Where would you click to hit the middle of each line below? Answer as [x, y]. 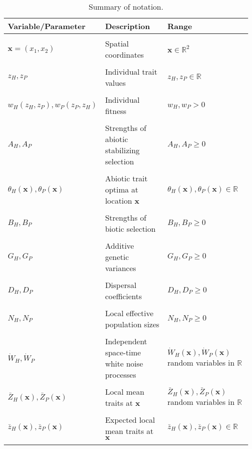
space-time [123, 352]
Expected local [130, 420]
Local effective [129, 313]
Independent [126, 341]
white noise [124, 363]
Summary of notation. [126, 7]
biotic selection [130, 229]
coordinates [124, 55]
